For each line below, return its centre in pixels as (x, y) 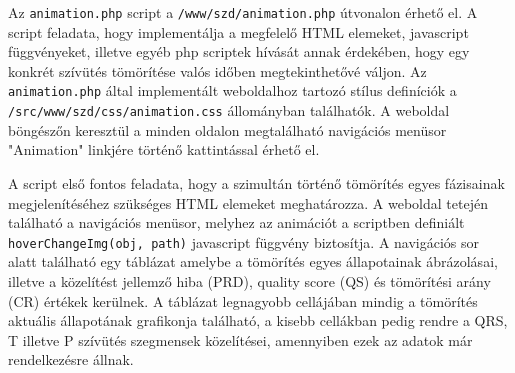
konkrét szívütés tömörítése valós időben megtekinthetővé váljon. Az (217, 70)
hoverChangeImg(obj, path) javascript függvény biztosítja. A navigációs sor (244, 241)
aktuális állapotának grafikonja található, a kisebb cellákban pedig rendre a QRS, (258, 320)
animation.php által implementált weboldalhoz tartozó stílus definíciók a (232, 90)
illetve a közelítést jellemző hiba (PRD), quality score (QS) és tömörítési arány (249, 280)
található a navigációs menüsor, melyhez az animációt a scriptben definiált (236, 222)
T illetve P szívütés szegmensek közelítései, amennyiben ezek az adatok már (240, 339)
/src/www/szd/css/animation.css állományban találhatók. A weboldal (229, 110)
